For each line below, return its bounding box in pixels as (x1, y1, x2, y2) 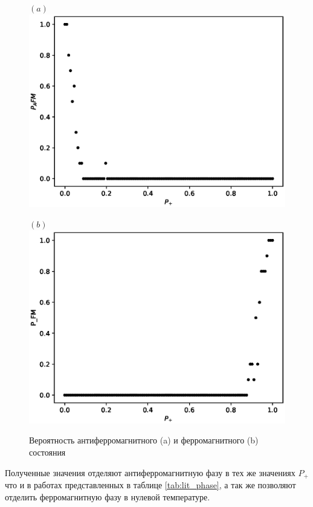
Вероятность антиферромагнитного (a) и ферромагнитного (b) (29, 434, 259, 446)
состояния (29, 446, 66, 459)
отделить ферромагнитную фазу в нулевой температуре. (5, 490, 210, 503)
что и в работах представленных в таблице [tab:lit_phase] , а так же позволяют (5, 479, 296, 491)
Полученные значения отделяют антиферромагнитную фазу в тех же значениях (5, 466, 295, 479)
